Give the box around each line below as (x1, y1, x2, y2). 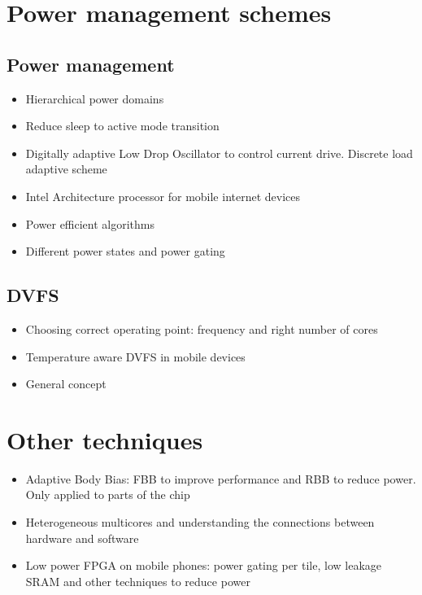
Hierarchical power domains (25, 90, 164, 107)
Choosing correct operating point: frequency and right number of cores (25, 320, 378, 337)
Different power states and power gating (25, 243, 225, 260)
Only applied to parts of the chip (25, 486, 190, 503)
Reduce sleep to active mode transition (25, 117, 220, 134)
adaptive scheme (25, 160, 107, 177)
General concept (25, 375, 107, 392)
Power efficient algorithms (25, 215, 155, 232)
